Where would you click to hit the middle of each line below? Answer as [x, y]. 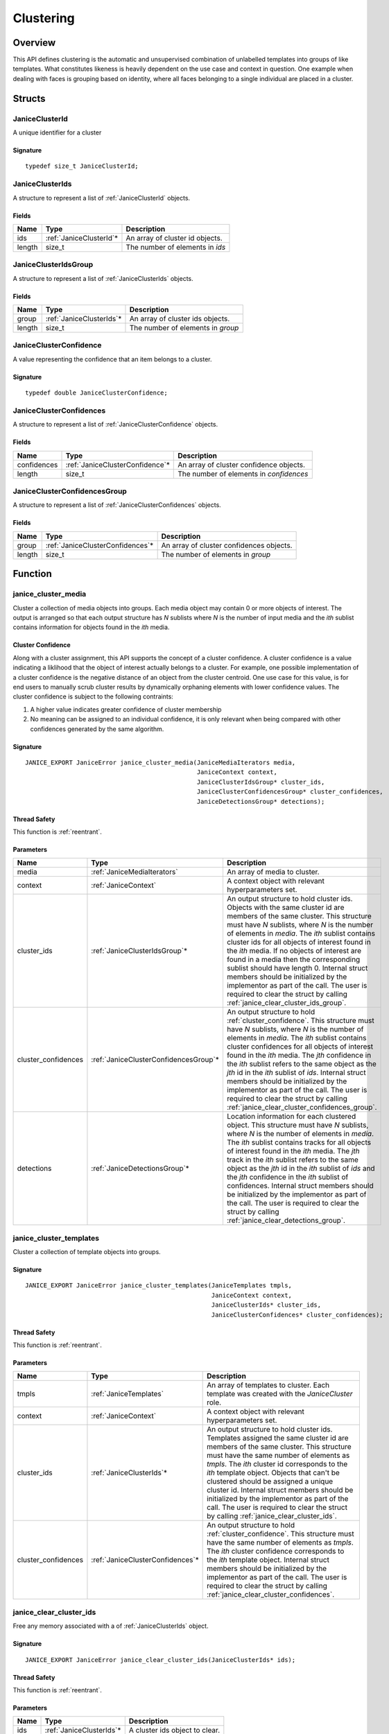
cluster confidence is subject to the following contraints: [93, 696]
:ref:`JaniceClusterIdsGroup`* [139, 951]
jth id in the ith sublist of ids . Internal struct [296, 1073]
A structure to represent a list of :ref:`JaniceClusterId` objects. [102, 198]
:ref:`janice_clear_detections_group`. [286, 1221]
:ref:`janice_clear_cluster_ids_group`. [286, 1003]
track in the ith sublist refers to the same [292, 1160]
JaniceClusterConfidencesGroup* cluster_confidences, [290, 792]
